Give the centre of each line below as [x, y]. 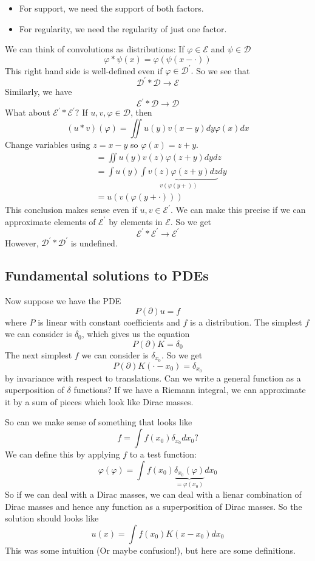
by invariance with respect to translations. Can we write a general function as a [153, 378]
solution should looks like [52, 518]
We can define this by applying [63, 454]
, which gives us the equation [136, 334]
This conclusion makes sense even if [71, 210]
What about [28, 112]
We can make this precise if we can [241, 210]
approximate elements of [50, 221]
